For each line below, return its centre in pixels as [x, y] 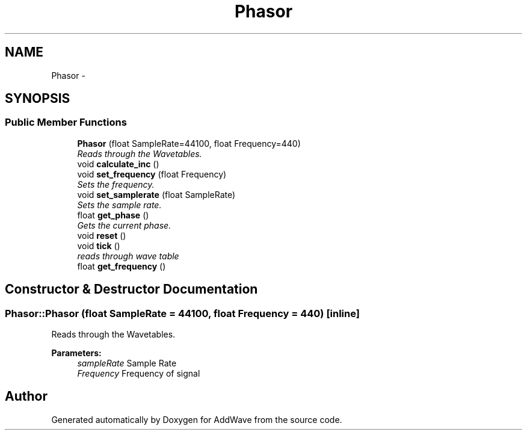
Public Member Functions [66, 122]
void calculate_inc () [118, 164]
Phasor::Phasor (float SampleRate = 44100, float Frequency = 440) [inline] [182, 313]
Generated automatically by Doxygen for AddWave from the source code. [197, 419]
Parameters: [76, 353]
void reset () [102, 235]
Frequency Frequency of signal [139, 374]
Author [26, 396]
